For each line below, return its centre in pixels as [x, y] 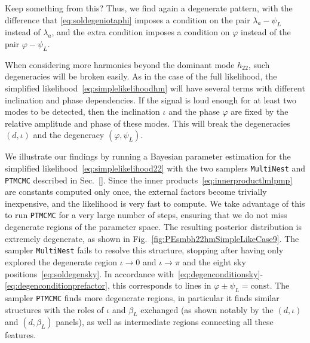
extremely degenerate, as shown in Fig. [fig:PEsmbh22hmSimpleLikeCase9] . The [152, 238]
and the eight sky [214, 261]
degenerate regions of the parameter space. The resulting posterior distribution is [153, 227]
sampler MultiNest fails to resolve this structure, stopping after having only [144, 250]
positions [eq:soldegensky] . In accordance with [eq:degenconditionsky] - [134, 273]
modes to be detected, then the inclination [82, 111]
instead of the [266, 32]
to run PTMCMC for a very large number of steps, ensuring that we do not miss [146, 215]
